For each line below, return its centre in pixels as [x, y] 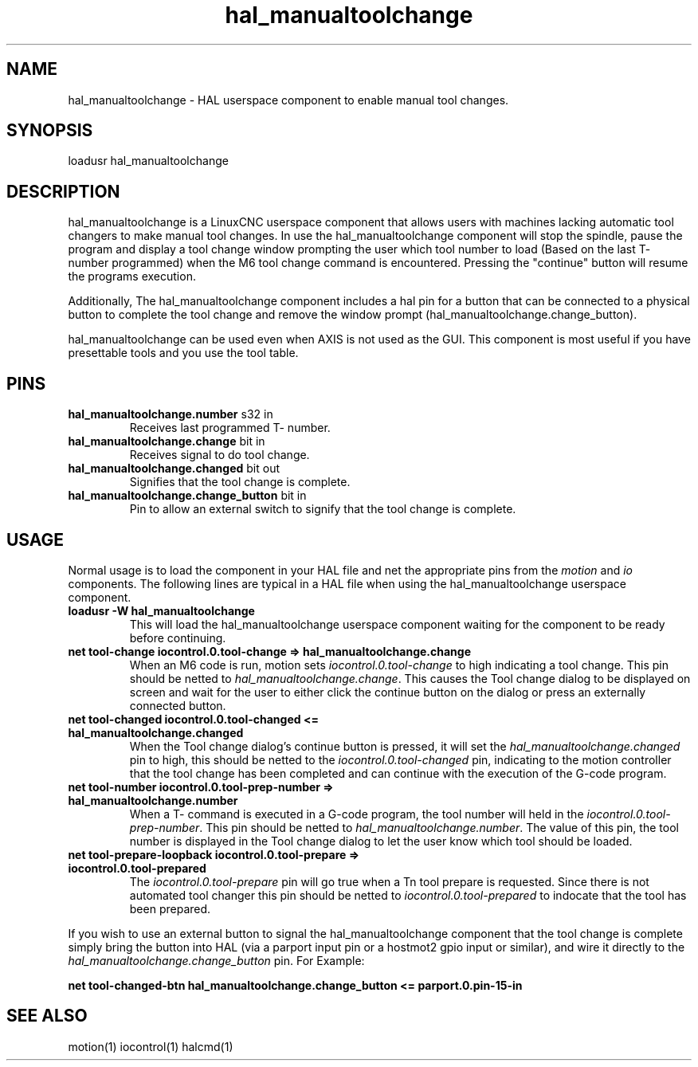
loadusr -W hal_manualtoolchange [161, 610]
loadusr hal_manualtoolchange [148, 161]
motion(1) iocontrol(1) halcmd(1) [151, 1046]
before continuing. [178, 637]
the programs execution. [132, 277]
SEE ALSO [47, 1016]
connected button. [178, 705]
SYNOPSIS [50, 131]
